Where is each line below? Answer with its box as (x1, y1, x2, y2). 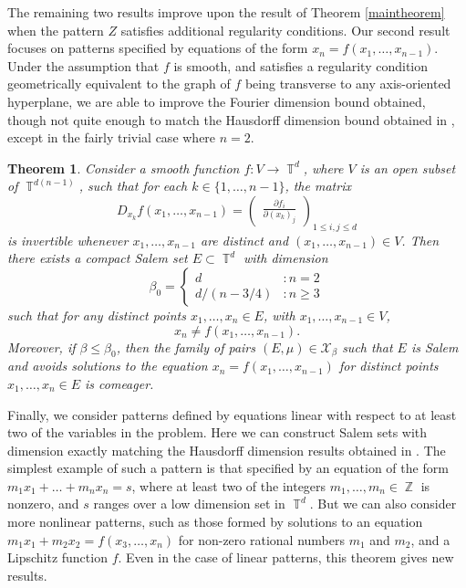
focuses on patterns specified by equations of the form (7, 38, 308, 58)
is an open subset (359, 158, 456, 177)
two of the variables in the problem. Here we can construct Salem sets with (7, 423, 428, 442)
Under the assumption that (7, 56, 160, 75)
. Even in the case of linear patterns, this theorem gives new (118, 548, 454, 567)
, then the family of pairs (116, 337, 255, 356)
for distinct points (338, 356, 439, 375)
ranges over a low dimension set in (93, 494, 285, 513)
